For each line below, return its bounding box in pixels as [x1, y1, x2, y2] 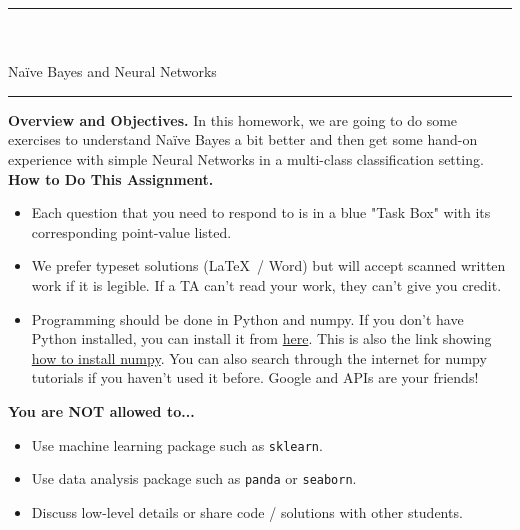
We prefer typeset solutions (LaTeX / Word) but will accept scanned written [31, 255, 506, 276]
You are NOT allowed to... [8, 400, 195, 421]
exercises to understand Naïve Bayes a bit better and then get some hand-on [8, 129, 478, 150]
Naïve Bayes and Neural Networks [8, 61, 217, 82]
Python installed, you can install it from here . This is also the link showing [31, 328, 492, 349]
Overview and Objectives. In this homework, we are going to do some [8, 109, 458, 130]
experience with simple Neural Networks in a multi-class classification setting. [8, 148, 484, 169]
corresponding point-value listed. [31, 221, 232, 242]
